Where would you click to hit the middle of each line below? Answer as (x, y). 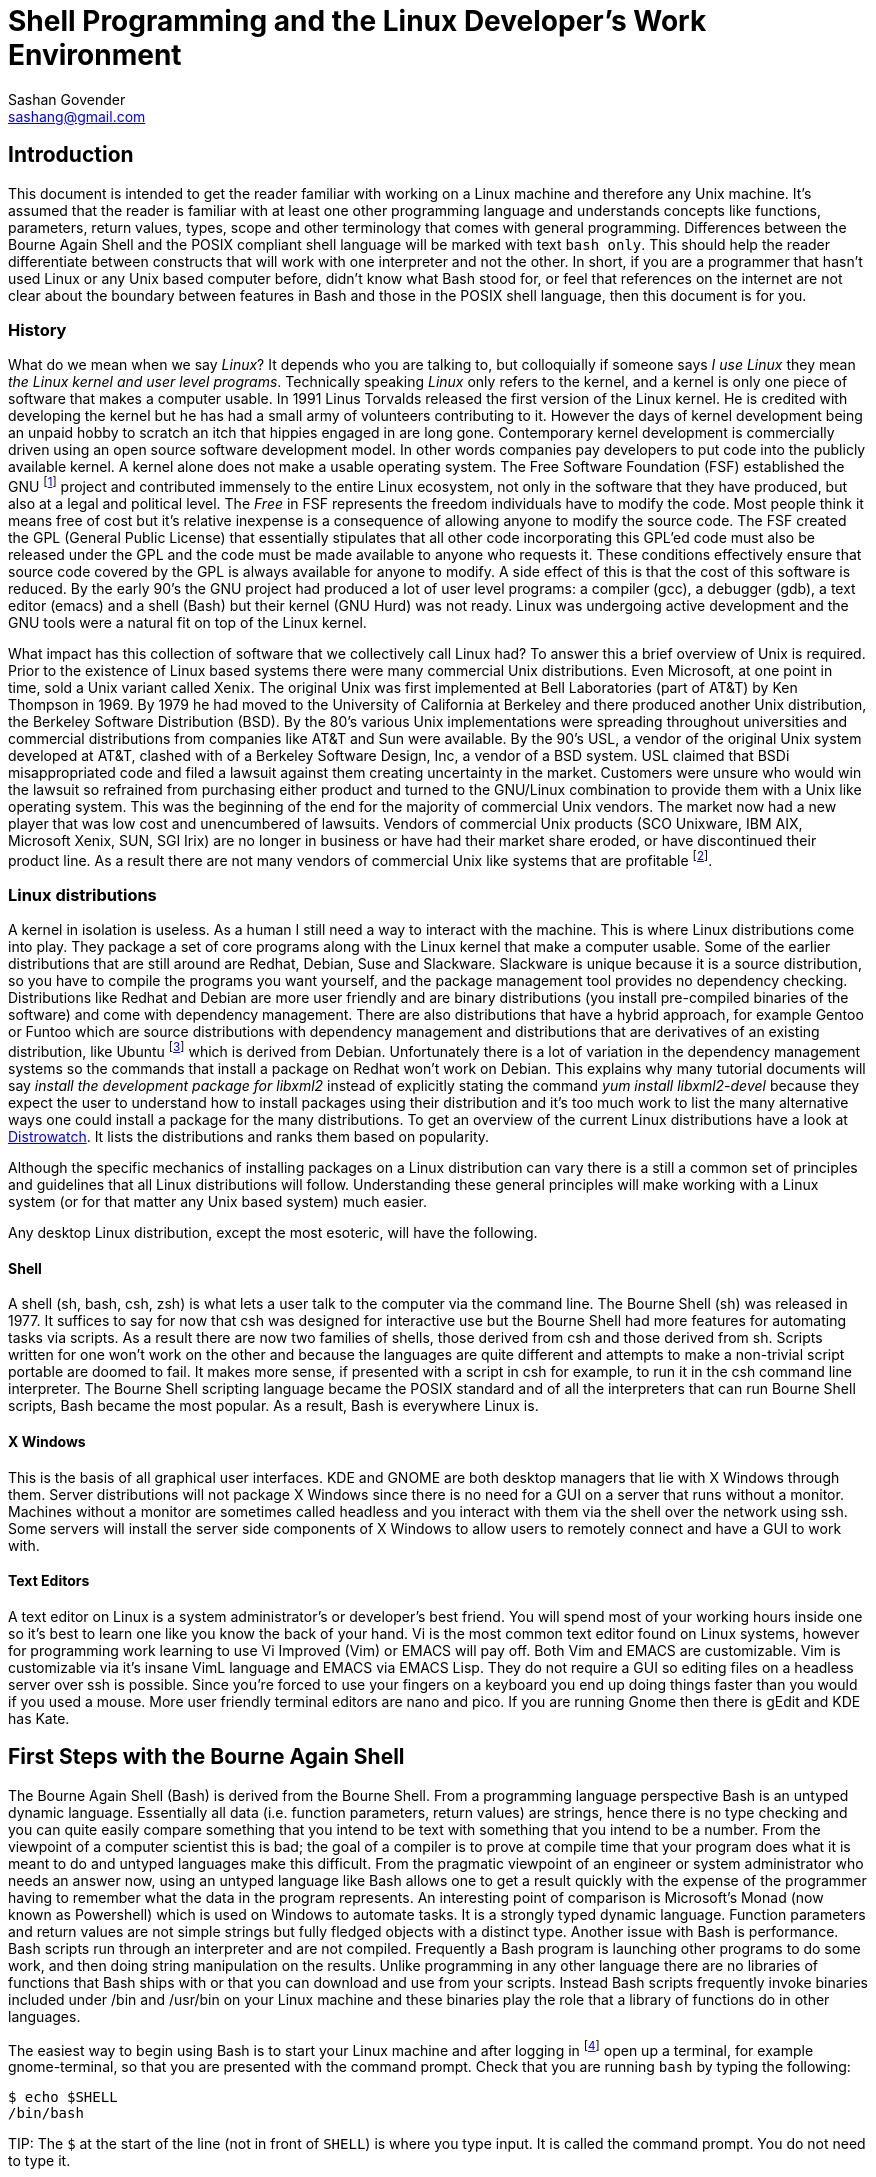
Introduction (71, 155)
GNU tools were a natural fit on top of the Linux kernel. (187, 622)
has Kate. (39, 1718)
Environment (95, 55)
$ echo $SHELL (63, 2097)
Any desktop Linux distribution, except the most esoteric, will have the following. (273, 1233)
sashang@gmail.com (77, 116)
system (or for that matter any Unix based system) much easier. (218, 1202)
